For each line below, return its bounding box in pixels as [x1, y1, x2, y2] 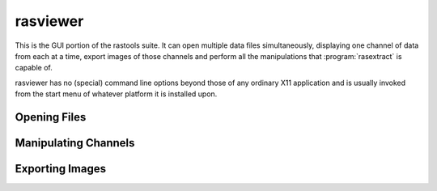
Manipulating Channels [15, 136, 135, 150]
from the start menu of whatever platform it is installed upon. [15, 89, 218, 99]
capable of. [15, 63, 53, 73]
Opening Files [15, 110, 87, 124]
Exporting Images [15, 162, 107, 176]
